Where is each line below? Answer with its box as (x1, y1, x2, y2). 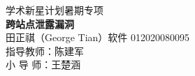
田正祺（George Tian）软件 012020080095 (6, 30, 190, 45)
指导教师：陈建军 (6, 43, 84, 58)
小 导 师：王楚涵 (6, 57, 81, 72)
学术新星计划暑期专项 (6, 3, 103, 17)
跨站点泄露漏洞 (6, 16, 74, 31)
